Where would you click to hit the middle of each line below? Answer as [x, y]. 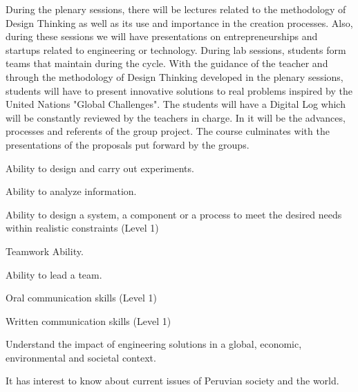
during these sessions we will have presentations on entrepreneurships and [162, 36]
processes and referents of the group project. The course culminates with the [168, 131]
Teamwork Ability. [45, 251]
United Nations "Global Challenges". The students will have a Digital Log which [176, 104]
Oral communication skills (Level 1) [81, 298]
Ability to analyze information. [71, 191]
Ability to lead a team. [54, 274]
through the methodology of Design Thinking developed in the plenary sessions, [175, 76]
